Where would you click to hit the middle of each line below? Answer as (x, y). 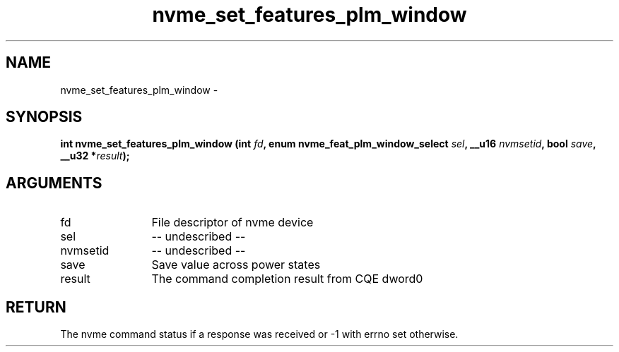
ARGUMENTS (54, 183)
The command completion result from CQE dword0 (287, 279)
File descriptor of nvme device (232, 223)
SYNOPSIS (44, 117)
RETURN (36, 307)
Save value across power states (236, 265)
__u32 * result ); (95, 156)
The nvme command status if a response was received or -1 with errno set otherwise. (259, 334)
